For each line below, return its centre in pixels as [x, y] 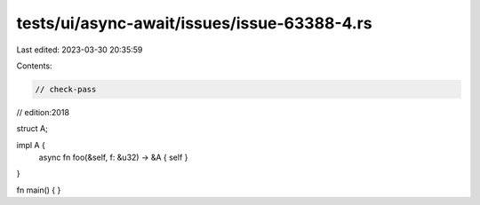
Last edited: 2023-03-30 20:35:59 [80, 50]
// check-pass [66, 89]
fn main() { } [39, 190]
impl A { [31, 145]
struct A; [32, 129]
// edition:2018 [43, 112]
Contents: [34, 66]
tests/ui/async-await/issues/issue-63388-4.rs [194, 23]
